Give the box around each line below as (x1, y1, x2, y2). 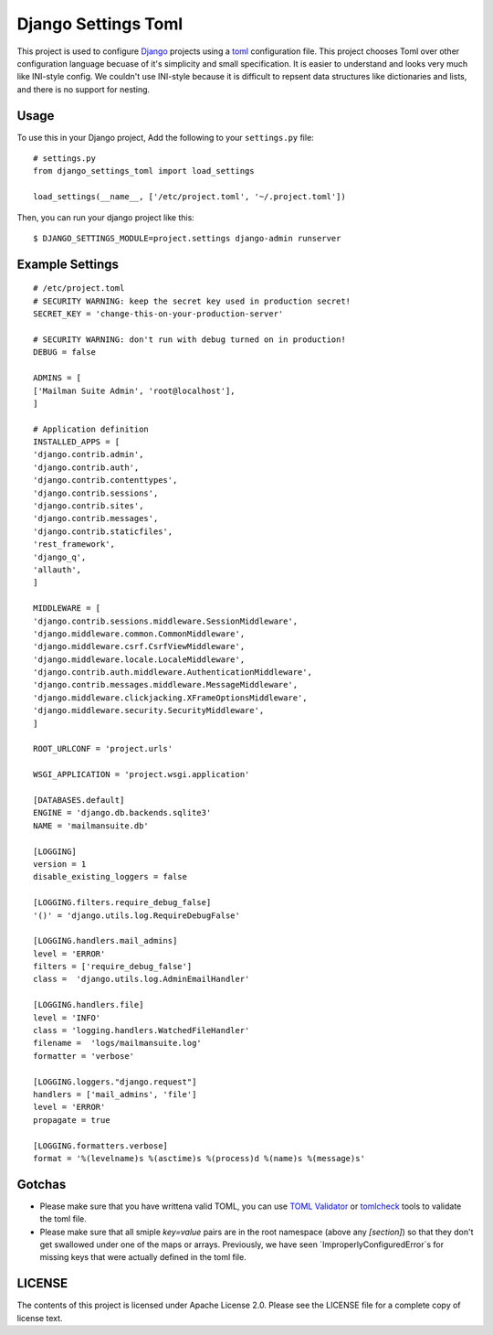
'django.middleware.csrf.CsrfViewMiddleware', (33, 641, 246, 652)
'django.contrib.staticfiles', (33, 526, 173, 537)
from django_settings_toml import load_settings (33, 166, 255, 176)
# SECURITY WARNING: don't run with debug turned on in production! (33, 334, 346, 345)
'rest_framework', (33, 539, 116, 550)
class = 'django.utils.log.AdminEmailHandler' (33, 974, 250, 985)
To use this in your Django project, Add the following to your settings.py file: (16, 132, 314, 143)
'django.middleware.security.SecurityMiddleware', (33, 705, 265, 716)
